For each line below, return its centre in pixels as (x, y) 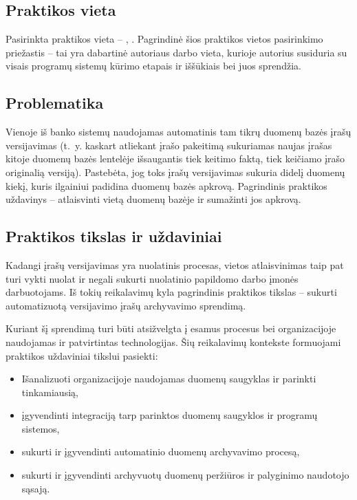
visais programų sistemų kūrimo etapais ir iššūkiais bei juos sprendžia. (153, 66)
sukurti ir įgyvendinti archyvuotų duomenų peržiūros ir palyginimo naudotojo (185, 475)
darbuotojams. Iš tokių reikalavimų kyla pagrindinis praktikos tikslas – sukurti (171, 292)
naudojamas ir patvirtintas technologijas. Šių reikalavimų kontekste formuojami (173, 341)
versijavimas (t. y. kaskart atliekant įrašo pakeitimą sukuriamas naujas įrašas (169, 145)
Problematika (55, 103)
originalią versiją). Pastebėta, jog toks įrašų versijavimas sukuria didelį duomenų (175, 172)
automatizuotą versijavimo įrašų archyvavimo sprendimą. (126, 305)
